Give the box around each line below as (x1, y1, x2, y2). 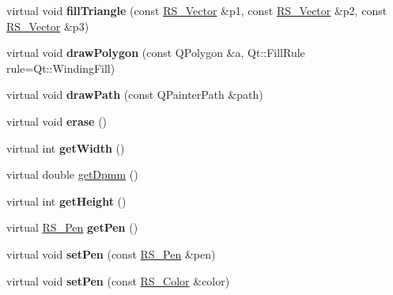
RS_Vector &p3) (6, 17, 89, 34)
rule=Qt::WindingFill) (6, 59, 115, 76)
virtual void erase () (6, 112, 108, 129)
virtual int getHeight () (6, 192, 127, 209)
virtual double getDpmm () (6, 166, 138, 183)
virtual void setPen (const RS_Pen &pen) (6, 245, 216, 262)
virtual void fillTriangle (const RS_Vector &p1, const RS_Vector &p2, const (6, 2, 387, 18)
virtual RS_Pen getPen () (6, 219, 138, 236)
